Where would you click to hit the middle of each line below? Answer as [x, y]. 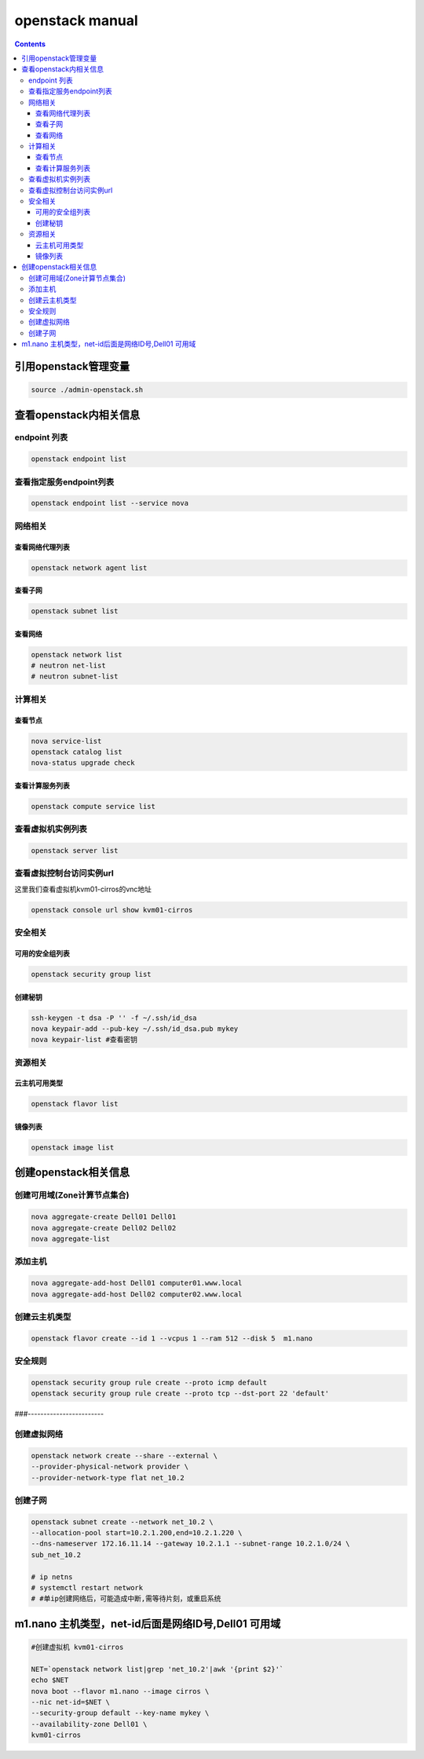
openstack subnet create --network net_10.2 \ [122, 1522]
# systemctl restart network [87, 1587]
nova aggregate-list [70, 1238]
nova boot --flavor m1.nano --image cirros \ [120, 1691]
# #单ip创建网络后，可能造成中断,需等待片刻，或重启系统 [126, 1599]
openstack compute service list [93, 806]
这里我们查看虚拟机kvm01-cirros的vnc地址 [83, 889]
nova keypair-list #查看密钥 [84, 1040]
